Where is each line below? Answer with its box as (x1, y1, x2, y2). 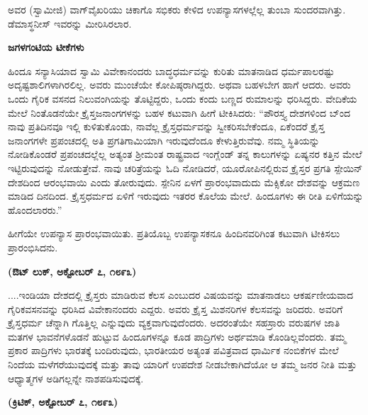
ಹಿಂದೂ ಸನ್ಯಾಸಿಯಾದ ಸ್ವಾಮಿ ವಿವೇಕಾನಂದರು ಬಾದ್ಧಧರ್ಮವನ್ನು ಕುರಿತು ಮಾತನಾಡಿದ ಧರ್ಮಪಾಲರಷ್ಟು (8, 63, 335, 78)
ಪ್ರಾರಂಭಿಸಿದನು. (8, 239, 58, 254)
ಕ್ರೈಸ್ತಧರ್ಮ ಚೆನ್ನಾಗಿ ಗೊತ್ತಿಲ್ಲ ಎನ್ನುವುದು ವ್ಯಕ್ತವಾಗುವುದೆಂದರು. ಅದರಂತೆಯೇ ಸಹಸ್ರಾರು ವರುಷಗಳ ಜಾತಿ (8, 315, 340, 330)
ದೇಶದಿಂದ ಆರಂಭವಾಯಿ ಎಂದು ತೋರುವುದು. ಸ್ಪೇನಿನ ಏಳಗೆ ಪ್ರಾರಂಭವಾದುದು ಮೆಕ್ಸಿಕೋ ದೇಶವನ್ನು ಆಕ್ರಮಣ (8, 174, 360, 189)
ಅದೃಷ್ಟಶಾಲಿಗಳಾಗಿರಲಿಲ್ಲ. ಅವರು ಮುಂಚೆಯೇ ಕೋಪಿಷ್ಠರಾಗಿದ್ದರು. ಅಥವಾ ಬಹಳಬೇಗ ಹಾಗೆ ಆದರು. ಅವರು (8, 77, 351, 92)
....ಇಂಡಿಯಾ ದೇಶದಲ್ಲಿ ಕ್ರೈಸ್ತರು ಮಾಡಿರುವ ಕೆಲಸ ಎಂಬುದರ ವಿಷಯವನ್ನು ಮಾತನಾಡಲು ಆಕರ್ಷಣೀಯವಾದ (8, 288, 354, 302)
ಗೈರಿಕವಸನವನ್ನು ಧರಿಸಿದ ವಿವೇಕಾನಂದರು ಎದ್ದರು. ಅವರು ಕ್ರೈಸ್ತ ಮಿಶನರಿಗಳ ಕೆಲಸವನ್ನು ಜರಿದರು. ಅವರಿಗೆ (8, 301, 343, 316)
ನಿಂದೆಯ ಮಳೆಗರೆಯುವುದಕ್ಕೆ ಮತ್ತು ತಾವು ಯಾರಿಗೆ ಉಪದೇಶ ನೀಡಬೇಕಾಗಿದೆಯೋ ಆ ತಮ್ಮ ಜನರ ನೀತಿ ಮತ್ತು (8, 357, 357, 372)
